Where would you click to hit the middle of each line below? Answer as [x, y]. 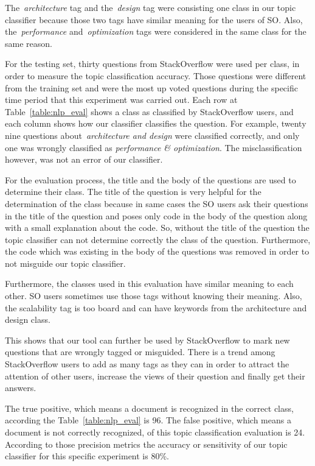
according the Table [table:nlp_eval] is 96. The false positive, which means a [148, 420]
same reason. [29, 43]
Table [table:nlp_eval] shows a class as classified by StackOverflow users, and [149, 111]
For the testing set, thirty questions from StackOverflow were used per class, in [152, 64]
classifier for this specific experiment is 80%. [87, 456]
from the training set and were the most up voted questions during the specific [151, 87]
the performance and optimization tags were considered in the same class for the [156, 31]
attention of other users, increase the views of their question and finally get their [155, 376]
